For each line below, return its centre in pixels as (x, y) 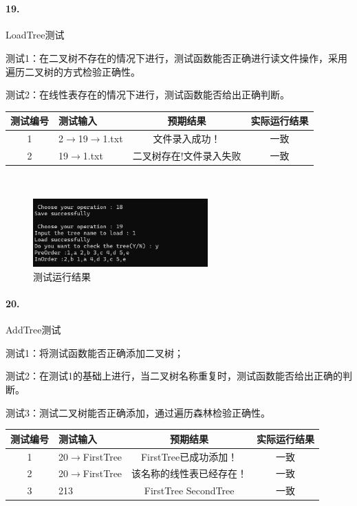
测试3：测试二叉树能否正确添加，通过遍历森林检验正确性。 (138, 412)
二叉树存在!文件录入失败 (187, 155)
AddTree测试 (33, 330)
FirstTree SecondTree (189, 491)
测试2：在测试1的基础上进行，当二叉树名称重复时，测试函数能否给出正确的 (174, 376)
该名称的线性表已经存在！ (190, 473)
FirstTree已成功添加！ (189, 456)
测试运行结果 (62, 276)
